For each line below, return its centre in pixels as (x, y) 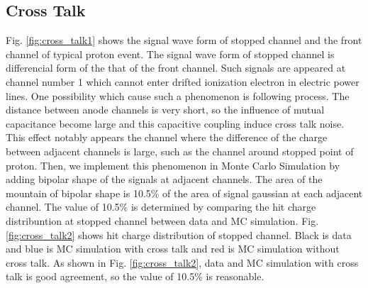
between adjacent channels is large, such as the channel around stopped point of (180, 151)
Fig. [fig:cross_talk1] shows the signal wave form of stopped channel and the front (184, 40)
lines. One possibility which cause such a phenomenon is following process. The (178, 95)
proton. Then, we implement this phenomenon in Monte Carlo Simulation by (173, 165)
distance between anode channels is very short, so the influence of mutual (165, 110)
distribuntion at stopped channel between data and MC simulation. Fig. (162, 220)
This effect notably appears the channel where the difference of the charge (167, 137)
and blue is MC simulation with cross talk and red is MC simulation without (173, 249)
